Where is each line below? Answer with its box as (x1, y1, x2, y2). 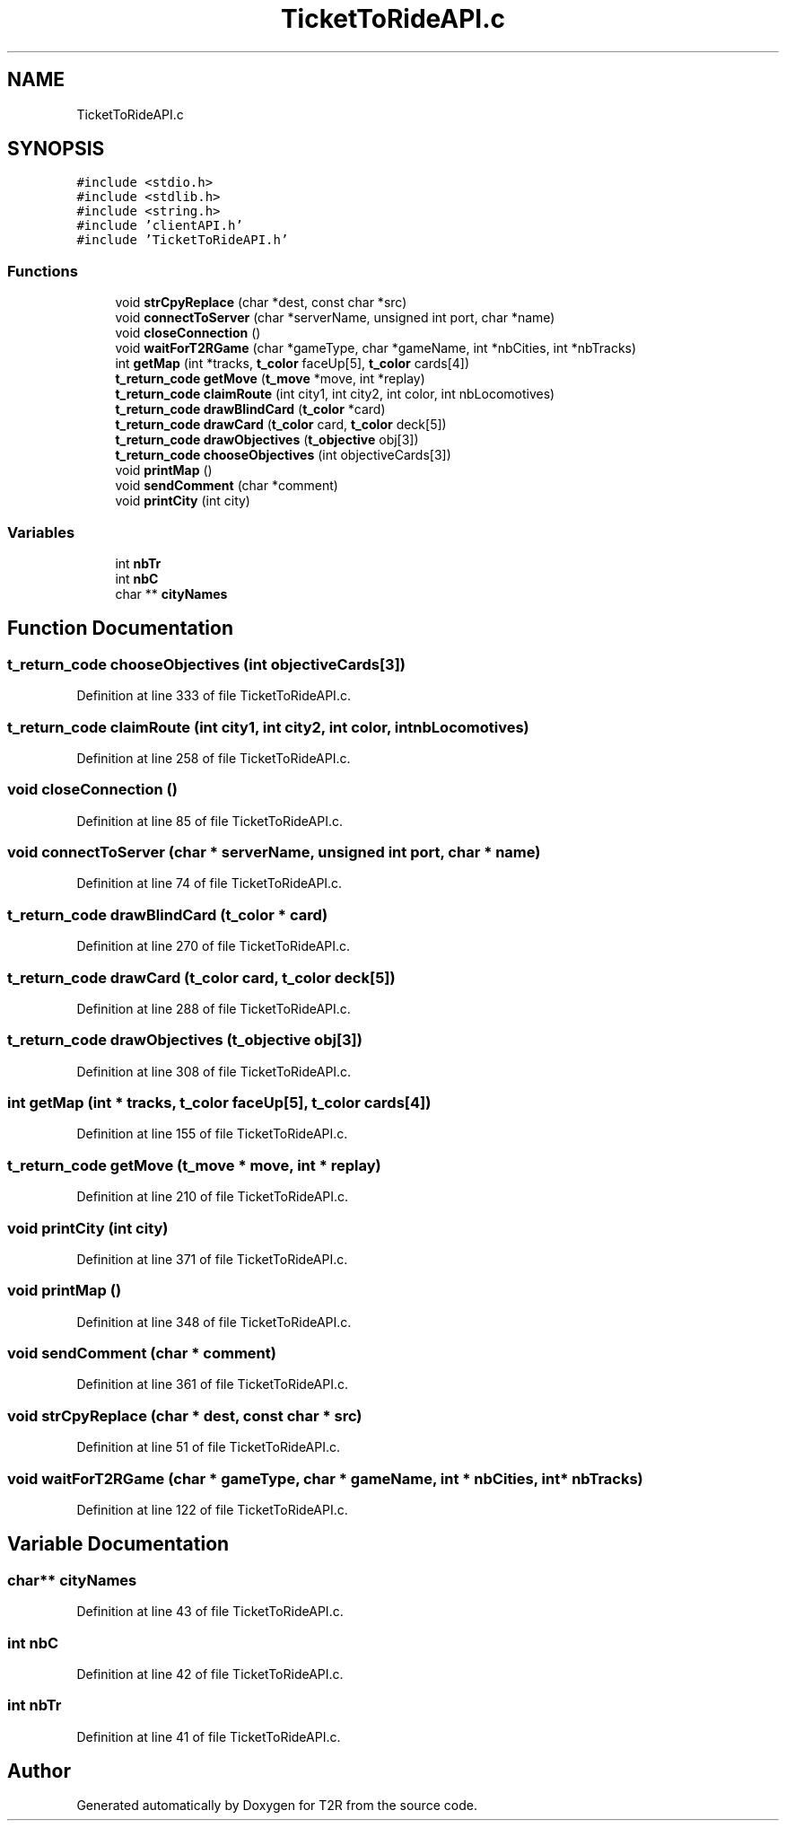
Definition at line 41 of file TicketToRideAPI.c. (76, 1728, 341, 1745)
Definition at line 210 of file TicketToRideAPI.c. (76, 1189, 349, 1205)
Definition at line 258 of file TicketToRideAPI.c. (76, 750, 351, 766)
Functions (7, 261, 78, 280)
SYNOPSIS (7, 137, 105, 161)
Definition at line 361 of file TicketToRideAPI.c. (76, 1376, 349, 1393)
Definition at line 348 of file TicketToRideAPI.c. (76, 1314, 352, 1330)
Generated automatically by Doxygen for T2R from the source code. (76, 1797, 477, 1814)
